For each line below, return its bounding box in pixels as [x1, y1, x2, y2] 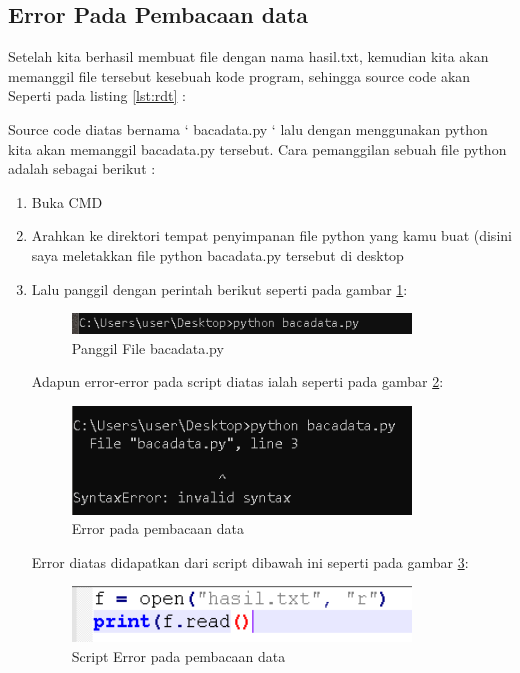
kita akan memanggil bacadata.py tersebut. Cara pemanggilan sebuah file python [8, 138, 507, 159]
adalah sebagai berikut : [8, 158, 156, 179]
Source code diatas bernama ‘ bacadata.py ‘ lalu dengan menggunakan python [8, 118, 488, 139]
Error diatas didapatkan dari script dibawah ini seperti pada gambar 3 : [31, 551, 469, 572]
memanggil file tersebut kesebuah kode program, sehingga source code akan [8, 65, 471, 86]
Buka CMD [31, 191, 103, 212]
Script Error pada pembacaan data [71, 645, 286, 666]
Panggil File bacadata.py [71, 337, 224, 358]
